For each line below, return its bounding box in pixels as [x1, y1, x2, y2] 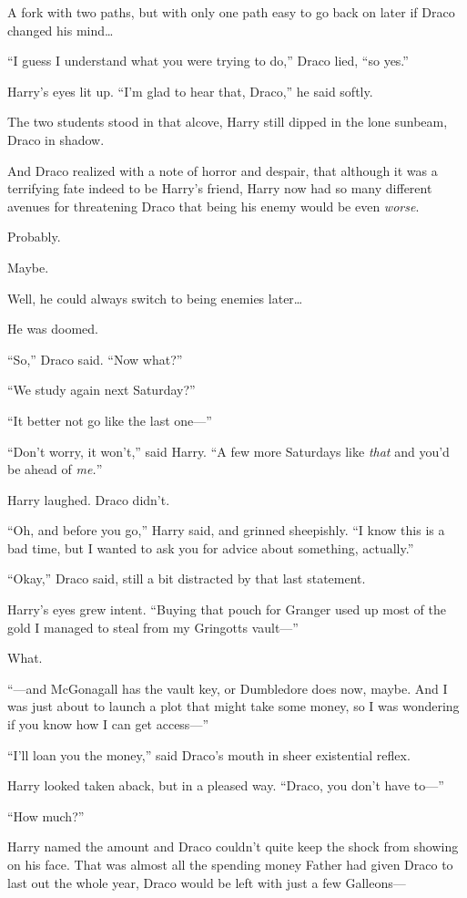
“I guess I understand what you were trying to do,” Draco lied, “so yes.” [7, 51, 409, 70]
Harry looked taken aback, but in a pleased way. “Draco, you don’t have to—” [7, 776, 444, 795]
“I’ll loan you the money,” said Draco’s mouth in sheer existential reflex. [7, 745, 411, 764]
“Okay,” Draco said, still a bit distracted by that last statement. [7, 569, 366, 588]
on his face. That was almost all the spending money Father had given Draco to [7, 855, 453, 873]
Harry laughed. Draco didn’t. [7, 490, 170, 509]
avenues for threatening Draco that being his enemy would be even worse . [7, 196, 420, 215]
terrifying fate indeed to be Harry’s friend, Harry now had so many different [7, 179, 432, 198]
